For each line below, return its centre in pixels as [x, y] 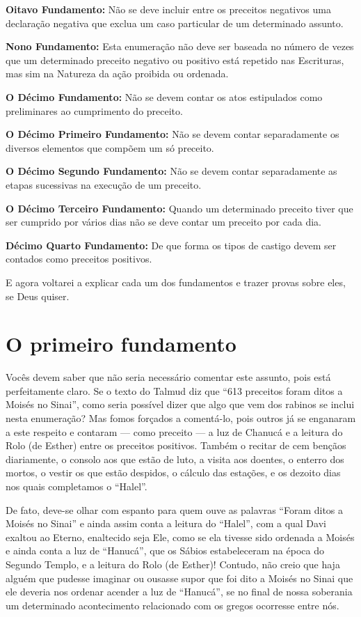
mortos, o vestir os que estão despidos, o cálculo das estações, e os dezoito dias [173, 472]
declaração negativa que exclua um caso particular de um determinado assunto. [175, 23]
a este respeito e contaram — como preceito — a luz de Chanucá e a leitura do [174, 431]
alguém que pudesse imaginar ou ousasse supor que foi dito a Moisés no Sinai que [179, 578]
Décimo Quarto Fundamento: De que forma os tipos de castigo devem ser [171, 245]
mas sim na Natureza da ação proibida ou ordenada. [117, 73]
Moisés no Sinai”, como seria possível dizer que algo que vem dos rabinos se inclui [180, 404]
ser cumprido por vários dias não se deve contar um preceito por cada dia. [164, 222]
